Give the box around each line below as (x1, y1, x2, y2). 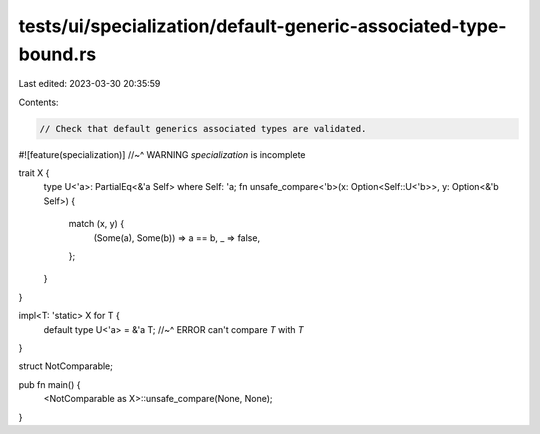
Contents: (18, 96, 59, 108)
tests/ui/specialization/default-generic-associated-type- (18, 15, 507, 37)
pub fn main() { (18, 378, 81, 390)
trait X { (18, 167, 50, 179)
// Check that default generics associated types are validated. (39, 123, 367, 134)
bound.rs (18, 43, 97, 65)
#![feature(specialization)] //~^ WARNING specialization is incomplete (18, 148, 306, 160)
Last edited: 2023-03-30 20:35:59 (18, 78, 161, 90)
